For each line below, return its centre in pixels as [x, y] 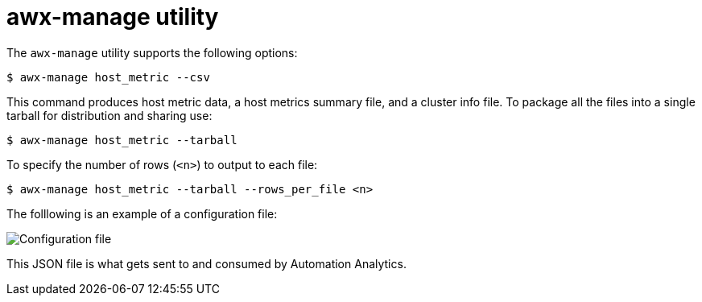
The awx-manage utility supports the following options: [152, 52]
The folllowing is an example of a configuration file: [142, 213]
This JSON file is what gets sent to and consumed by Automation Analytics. [206, 263]
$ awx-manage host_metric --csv [108, 77]
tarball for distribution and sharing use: [109, 115]
